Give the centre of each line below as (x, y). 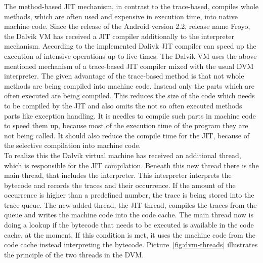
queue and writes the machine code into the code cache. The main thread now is (129, 215)
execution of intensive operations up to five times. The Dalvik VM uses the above (130, 55)
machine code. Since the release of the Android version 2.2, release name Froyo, (127, 26)
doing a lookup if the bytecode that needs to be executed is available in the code (129, 225)
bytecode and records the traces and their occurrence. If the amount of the (120, 185)
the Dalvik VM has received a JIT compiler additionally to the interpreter (119, 36)
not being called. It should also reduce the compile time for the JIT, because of (127, 135)
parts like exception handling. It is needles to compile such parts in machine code (130, 115)
